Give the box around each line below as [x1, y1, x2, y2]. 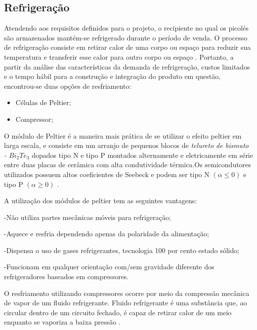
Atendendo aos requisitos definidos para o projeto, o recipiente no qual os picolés [4, 23, 249, 33]
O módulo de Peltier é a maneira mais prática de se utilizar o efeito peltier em [4, 130, 242, 141]
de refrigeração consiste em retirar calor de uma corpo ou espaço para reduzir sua [4, 42, 251, 52]
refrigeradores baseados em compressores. [4, 271, 129, 282]
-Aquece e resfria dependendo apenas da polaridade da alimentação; [4, 228, 209, 239]
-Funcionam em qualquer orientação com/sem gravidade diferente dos [4, 261, 214, 272]
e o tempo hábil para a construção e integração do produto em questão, [4, 71, 221, 81]
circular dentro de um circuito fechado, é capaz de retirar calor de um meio [4, 307, 232, 317]
